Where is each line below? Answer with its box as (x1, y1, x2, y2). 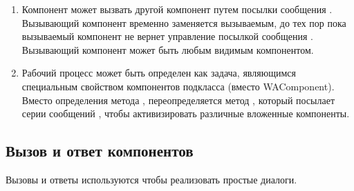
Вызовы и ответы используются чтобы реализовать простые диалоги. (6, 172, 297, 186)
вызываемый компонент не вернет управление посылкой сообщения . (21, 29, 313, 43)
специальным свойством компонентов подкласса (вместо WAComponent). (21, 79, 335, 93)
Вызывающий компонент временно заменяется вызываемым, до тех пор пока (21, 15, 346, 30)
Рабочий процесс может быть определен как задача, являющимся (21, 66, 296, 80)
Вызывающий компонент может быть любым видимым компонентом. (21, 42, 314, 57)
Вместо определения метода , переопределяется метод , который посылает (21, 92, 335, 107)
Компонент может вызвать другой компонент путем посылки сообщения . (21, 2, 333, 16)
